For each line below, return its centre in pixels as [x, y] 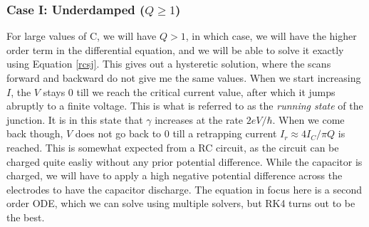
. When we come [308, 119]
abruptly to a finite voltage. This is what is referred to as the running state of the [185, 106]
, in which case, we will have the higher [271, 36]
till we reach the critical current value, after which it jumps [206, 91]
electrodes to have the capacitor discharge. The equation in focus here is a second [184, 189]
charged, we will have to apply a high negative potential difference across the [175, 175]
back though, [35, 133]
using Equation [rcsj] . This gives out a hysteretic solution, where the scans [169, 64]
